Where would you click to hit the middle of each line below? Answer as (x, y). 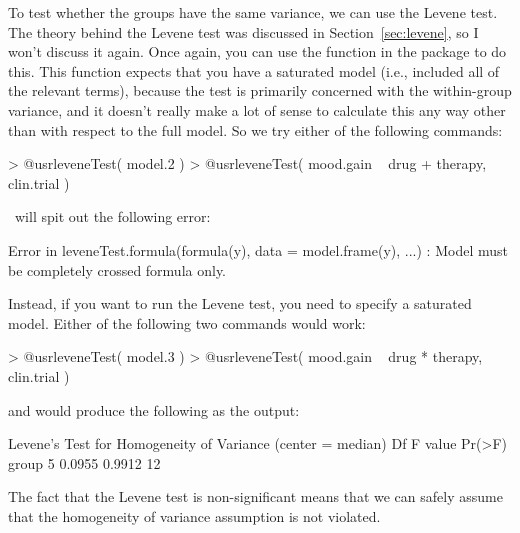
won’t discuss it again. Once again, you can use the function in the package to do (257, 51)
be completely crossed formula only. (117, 269)
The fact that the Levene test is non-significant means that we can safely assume (255, 496)
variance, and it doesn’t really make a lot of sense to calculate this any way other (257, 109)
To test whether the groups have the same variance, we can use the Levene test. (253, 12)
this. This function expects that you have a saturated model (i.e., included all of (254, 70)
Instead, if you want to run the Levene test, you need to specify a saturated (240, 303)
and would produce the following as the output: (154, 409)
